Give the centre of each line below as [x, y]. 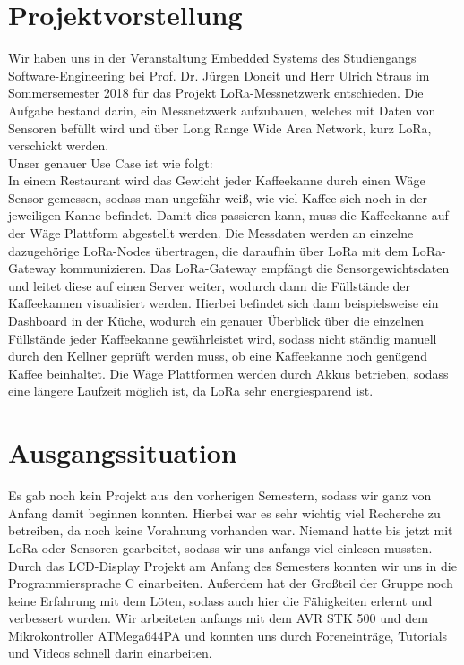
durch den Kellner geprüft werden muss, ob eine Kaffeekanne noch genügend [218, 356]
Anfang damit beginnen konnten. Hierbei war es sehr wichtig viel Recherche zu [224, 512]
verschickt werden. [59, 145]
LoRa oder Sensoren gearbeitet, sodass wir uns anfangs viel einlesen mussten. [220, 547]
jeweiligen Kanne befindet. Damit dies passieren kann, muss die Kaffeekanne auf [228, 215]
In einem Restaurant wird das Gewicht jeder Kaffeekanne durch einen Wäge [217, 180]
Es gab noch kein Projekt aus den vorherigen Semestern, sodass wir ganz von [220, 495]
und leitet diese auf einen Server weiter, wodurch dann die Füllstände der [210, 285]
